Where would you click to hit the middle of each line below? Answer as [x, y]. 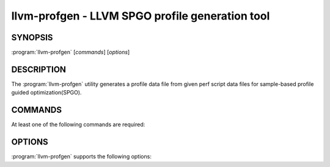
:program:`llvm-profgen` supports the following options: [82, 157]
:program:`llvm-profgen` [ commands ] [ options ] [71, 52]
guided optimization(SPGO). [46, 93]
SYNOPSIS [32, 37]
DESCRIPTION [39, 69]
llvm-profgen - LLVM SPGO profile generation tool [141, 16]
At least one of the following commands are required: [78, 124]
